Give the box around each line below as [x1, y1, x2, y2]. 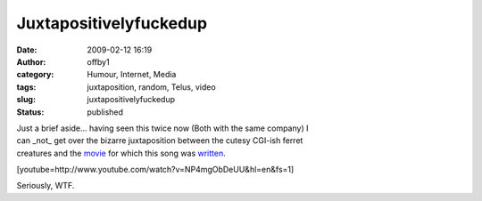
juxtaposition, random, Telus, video [87, 81, 216, 92]
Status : [16, 107, 45, 117]
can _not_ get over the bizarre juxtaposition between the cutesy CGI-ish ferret [16, 135, 303, 146]
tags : [16, 81, 37, 92]
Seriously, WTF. [16, 181, 75, 191]
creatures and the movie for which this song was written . [16, 148, 227, 158]
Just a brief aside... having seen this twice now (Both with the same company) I [16, 123, 309, 133]
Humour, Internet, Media [87, 69, 177, 80]
